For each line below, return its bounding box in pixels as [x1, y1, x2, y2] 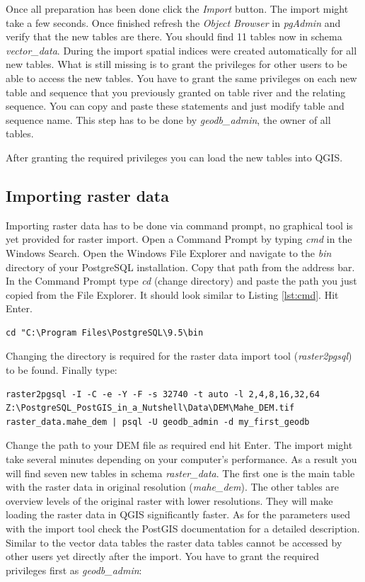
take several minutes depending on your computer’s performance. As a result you [6, 452, 357, 467]
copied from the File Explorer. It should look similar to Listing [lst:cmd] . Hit [6, 287, 339, 302]
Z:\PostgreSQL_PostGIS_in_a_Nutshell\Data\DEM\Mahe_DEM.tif [6, 403, 295, 413]
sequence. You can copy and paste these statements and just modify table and [6, 98, 344, 113]
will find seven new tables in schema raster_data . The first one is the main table [6, 465, 355, 480]
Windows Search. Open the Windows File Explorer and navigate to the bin [6, 245, 332, 260]
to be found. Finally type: [6, 363, 117, 377]
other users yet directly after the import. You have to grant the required [6, 549, 320, 564]
